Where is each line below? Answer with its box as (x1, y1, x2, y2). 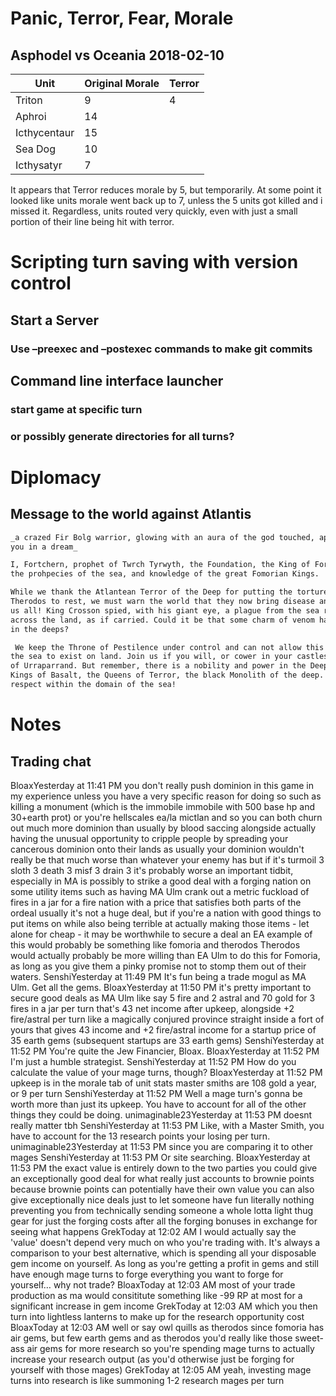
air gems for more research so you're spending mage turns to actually (26, 1342, 315, 1354)
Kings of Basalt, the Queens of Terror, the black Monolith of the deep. (10, 670, 325, 681)
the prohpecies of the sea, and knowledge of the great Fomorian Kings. (10, 569, 320, 579)
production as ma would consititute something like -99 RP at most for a (10, 1289, 303, 1301)
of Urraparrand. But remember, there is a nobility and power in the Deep (10, 661, 329, 671)
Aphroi (15, 110, 47, 123)
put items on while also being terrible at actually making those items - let (10, 917, 310, 929)
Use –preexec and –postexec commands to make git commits (10, 342, 313, 356)
